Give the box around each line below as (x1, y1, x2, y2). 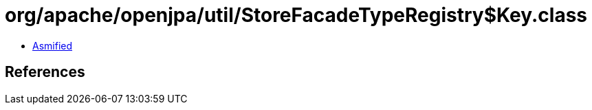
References (5, 63, 85, 81)
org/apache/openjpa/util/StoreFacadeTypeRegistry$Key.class (5, 3, 588, 27)
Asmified (32, 39, 73, 52)
